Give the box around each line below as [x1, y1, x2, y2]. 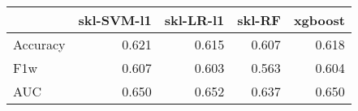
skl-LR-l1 [164, 11, 225, 29]
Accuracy [13, 35, 66, 53]
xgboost [293, 11, 345, 29]
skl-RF [237, 11, 281, 29]
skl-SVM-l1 [78, 11, 152, 29]
